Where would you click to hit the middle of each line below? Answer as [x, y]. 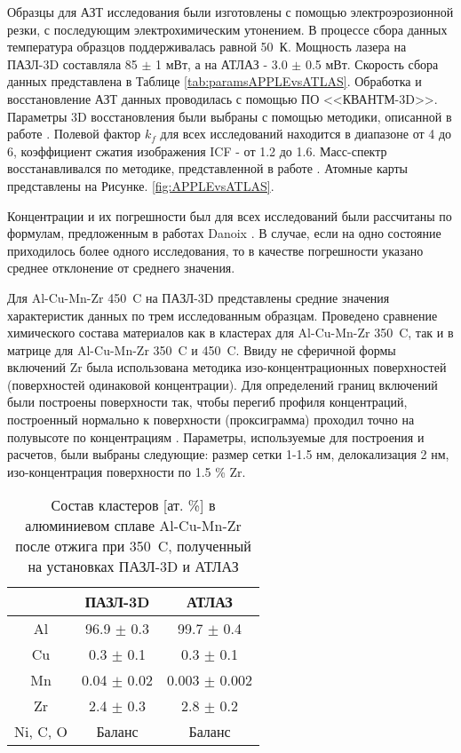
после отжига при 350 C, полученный [133, 546]
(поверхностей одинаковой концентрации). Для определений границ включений [223, 384]
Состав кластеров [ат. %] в [133, 505]
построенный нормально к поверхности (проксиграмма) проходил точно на [211, 420]
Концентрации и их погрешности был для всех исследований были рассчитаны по [230, 215]
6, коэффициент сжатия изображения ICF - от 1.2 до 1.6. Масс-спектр [197, 151]
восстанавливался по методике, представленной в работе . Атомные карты [208, 168]
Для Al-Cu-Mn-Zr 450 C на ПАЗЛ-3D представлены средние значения [199, 297]
